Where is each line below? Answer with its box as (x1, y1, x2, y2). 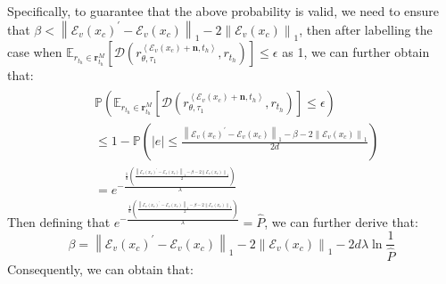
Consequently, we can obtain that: (7, 259, 194, 278)
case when (7, 43, 62, 61)
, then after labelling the (299, 20, 433, 38)
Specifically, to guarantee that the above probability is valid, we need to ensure (7, 2, 440, 20)
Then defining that (7, 212, 111, 231)
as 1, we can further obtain (282, 43, 430, 61)
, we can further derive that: (264, 212, 418, 231)
